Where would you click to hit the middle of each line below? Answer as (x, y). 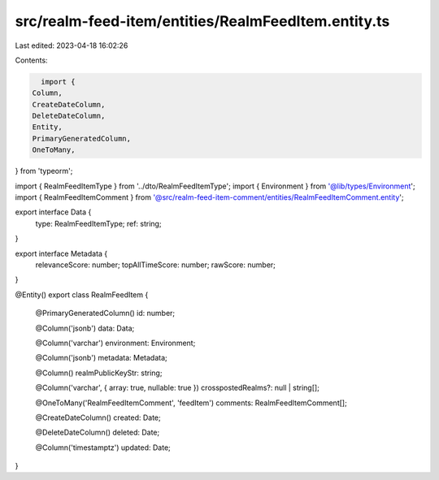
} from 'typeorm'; (44, 171)
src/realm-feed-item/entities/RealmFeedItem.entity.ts (202, 21)
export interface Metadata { (61, 253)
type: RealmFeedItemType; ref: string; (98, 223)
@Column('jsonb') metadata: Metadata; (102, 358)
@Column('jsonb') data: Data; (85, 328)
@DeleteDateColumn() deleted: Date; (98, 432)
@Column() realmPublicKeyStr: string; (99, 373)
